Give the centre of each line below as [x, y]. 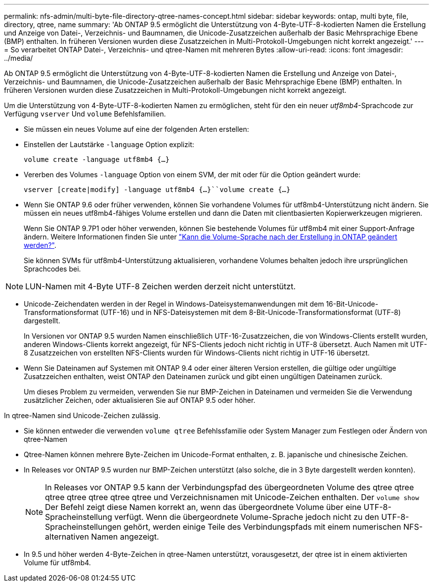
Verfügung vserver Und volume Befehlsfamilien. [85, 114]
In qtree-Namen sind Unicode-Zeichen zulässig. [82, 415]
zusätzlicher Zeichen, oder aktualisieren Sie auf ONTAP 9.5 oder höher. [140, 400]
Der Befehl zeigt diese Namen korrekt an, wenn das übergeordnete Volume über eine [203, 507]
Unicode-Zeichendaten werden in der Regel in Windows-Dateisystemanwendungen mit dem [174, 304]
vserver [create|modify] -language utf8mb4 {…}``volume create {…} [157, 190]
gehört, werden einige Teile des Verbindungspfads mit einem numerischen [262, 527]
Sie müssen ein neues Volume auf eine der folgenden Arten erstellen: [136, 129]
